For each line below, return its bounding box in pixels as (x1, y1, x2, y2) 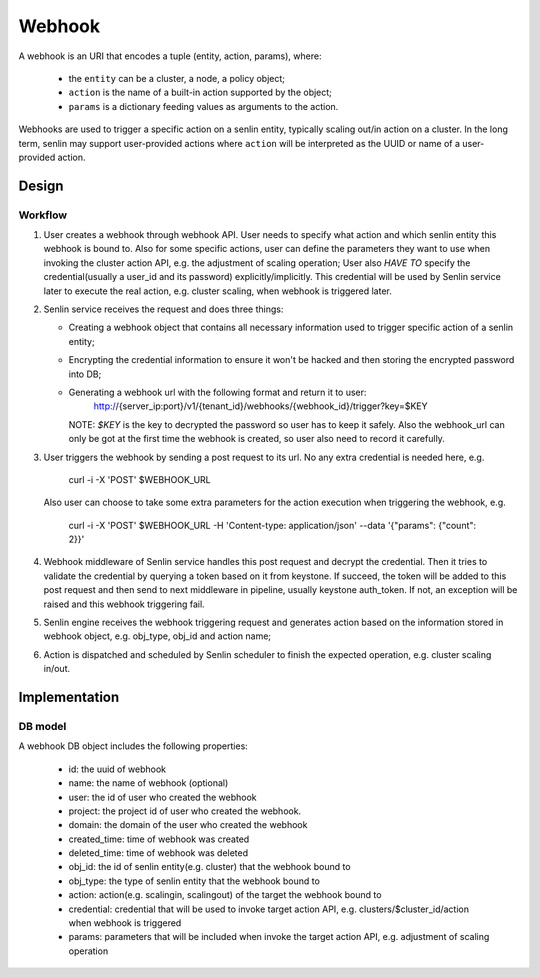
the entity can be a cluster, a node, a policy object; (68, 72, 285, 84)
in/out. (43, 663, 70, 675)
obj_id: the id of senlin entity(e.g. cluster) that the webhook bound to (68, 861, 351, 873)
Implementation (18, 689, 120, 706)
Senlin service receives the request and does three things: (43, 303, 284, 315)
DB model (18, 719, 67, 733)
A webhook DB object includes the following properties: (18, 740, 249, 752)
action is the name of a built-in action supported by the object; (68, 86, 332, 99)
